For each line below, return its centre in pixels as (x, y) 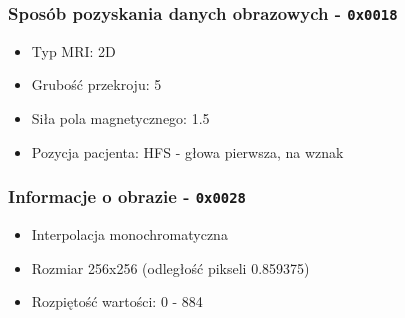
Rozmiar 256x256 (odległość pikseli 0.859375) (170, 267)
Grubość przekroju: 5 (96, 84)
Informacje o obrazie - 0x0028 (127, 196)
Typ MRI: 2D (73, 50)
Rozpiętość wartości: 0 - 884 (117, 301)
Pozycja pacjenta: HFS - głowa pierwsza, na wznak (187, 151)
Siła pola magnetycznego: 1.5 (120, 117)
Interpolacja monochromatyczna (129, 233)
